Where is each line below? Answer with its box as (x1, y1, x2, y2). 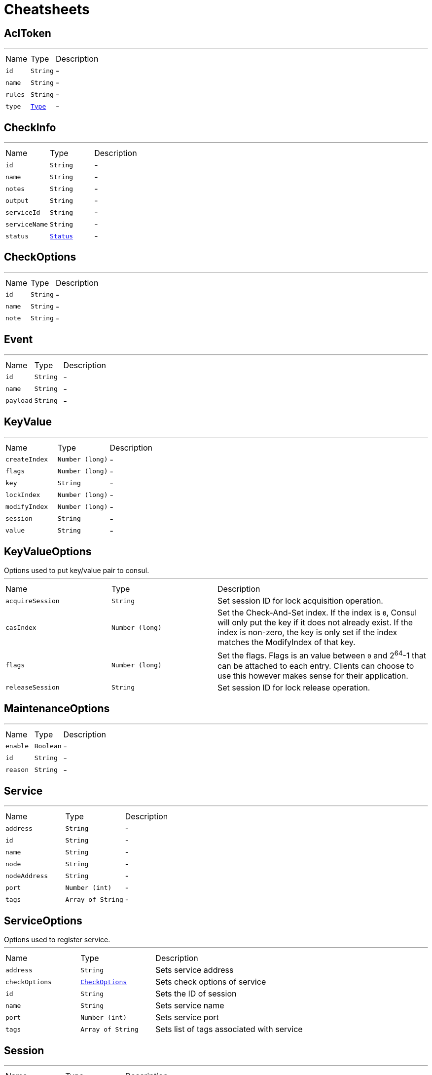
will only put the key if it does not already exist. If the (217, 617, 413, 628)
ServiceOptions (4, 914, 82, 927)
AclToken (4, 27, 51, 39)
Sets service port (155, 1012, 219, 1023)
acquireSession (5, 597, 60, 605)
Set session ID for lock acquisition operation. (217, 596, 383, 606)
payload (5, 397, 33, 405)
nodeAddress (5, 872, 48, 880)
